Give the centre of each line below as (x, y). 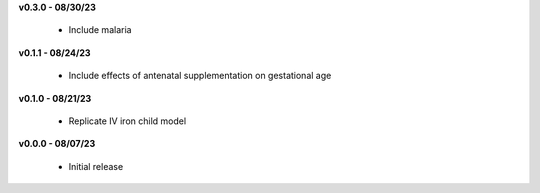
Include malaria (100, 30)
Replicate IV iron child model (127, 121)
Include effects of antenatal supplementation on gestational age (200, 76)
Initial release (96, 166)
